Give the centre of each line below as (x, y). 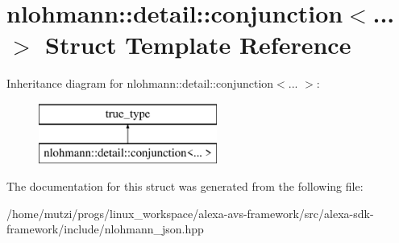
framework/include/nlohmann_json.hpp (105, 229)
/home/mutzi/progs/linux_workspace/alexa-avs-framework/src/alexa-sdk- (190, 213)
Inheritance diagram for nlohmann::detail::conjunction (140, 83)
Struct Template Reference (198, 45)
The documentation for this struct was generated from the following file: (185, 186)
